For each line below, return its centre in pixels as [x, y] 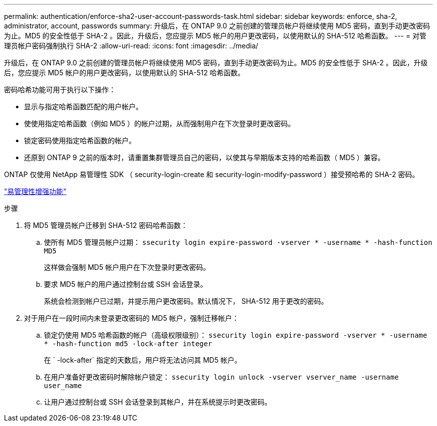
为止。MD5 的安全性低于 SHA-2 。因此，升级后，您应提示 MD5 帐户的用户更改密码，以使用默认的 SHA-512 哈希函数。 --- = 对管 [215, 36]
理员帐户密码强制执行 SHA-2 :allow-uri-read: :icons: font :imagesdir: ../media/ [131, 46]
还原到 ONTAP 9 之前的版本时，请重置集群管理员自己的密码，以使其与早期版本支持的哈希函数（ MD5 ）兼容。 [205, 157]
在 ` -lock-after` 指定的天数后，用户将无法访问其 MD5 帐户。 [143, 360]
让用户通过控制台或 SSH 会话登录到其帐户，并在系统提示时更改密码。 [158, 402]
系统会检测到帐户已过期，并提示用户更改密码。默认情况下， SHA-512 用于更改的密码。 [186, 301]
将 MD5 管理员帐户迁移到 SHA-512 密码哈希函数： [106, 225]
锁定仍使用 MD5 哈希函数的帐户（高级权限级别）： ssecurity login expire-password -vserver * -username [236, 335]
